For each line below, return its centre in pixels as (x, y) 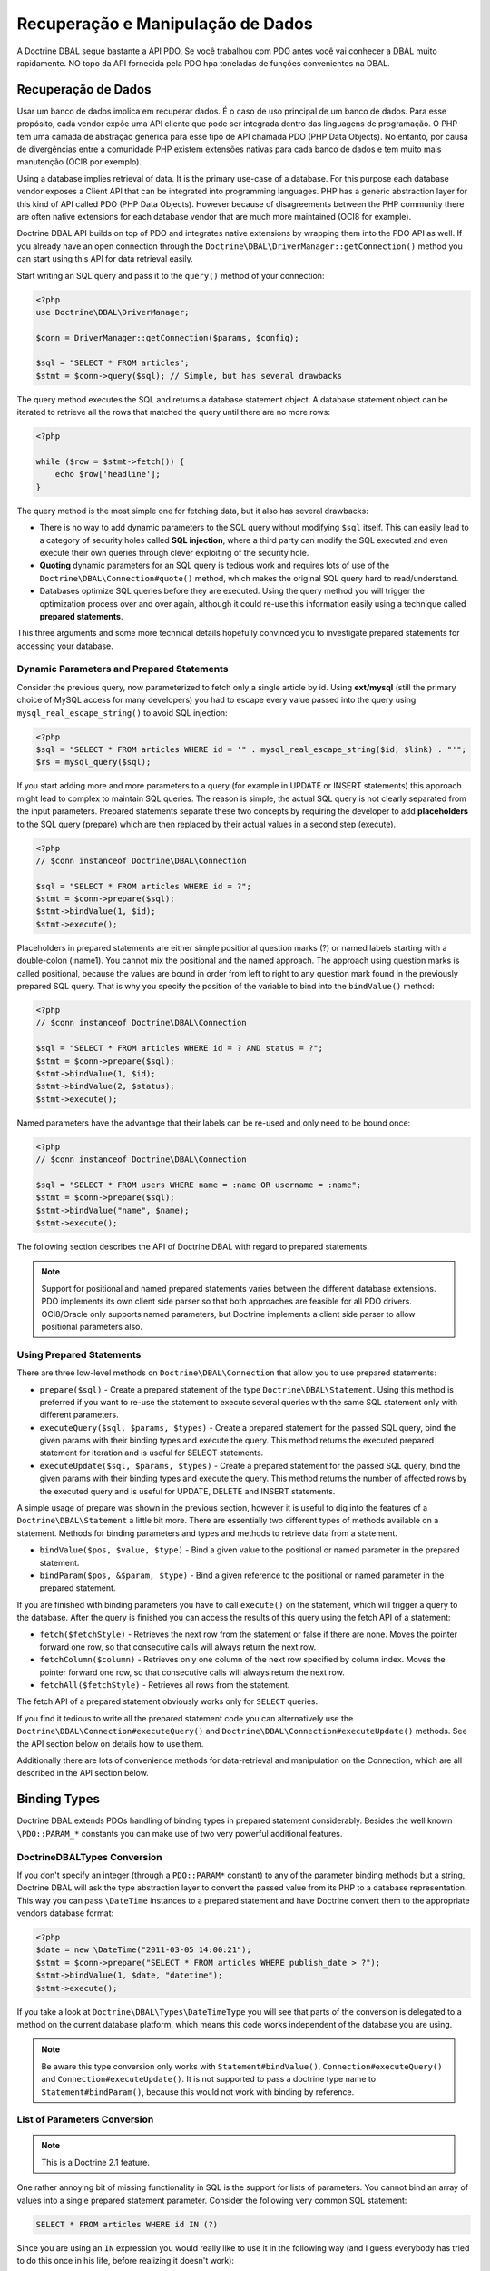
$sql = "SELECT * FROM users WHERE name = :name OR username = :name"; (199, 1185)
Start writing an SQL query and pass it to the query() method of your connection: (171, 275)
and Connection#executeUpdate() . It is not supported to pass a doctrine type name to (209, 2079)
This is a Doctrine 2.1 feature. (95, 2162)
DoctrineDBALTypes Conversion (89, 1857)
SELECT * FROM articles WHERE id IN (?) (127, 2224)
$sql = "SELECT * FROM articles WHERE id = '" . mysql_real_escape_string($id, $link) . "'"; (251, 749)
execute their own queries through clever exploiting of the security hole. (174, 552)
